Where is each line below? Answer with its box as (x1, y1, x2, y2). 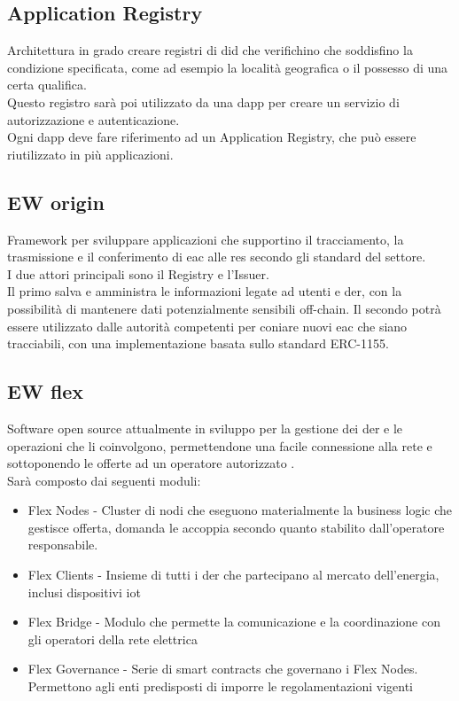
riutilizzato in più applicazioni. (7, 144, 174, 163)
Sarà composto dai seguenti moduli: (7, 471, 201, 489)
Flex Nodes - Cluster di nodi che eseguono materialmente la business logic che (27, 501, 453, 519)
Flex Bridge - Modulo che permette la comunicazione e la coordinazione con (27, 612, 440, 631)
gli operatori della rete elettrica (27, 629, 198, 648)
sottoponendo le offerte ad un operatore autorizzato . (7, 454, 295, 472)
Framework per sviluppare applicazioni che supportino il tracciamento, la (7, 230, 404, 248)
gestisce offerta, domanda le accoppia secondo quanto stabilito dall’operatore (27, 518, 445, 536)
